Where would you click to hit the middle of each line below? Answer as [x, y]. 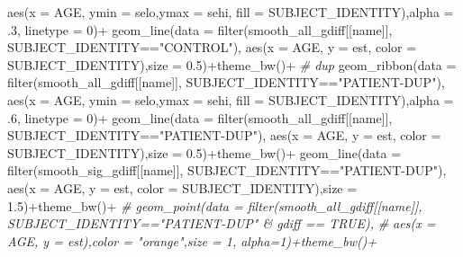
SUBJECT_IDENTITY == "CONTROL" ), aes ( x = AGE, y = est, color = [212, 47]
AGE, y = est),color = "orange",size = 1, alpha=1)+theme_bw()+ [192, 240]
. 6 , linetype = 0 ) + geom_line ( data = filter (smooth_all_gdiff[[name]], [200, 117]
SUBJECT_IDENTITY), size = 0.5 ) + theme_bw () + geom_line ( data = [204, 152]
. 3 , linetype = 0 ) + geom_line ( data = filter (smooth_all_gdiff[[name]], [200, 29]
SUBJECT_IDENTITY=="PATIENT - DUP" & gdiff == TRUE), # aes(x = [222, 223]
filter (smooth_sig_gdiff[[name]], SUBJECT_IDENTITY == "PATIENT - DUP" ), [227, 170]
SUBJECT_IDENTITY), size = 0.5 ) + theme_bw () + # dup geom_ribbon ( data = [232, 64]
